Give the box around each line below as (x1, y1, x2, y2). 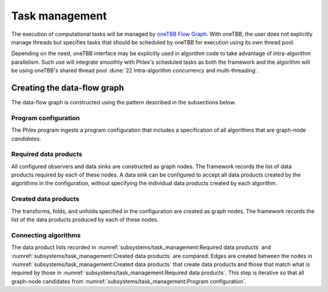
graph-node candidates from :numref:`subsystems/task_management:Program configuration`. (11, 277, 247, 285)
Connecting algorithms (11, 231, 81, 239)
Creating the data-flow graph (11, 83, 125, 93)
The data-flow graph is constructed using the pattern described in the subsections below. (11, 99, 236, 106)
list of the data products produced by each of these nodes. (11, 216, 159, 223)
